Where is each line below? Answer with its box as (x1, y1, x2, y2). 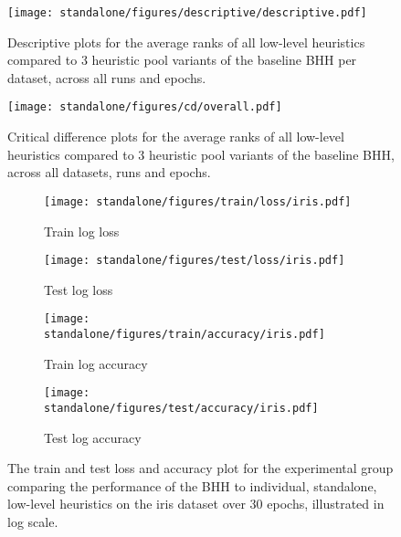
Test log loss (44, 279, 113, 299)
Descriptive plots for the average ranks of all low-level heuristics (7, 32, 365, 51)
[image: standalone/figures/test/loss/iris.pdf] (44, 254, 345, 268)
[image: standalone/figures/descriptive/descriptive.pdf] (7, 6, 367, 19)
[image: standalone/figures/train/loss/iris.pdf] (44, 195, 352, 208)
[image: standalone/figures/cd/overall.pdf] (7, 100, 282, 114)
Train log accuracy (44, 353, 148, 373)
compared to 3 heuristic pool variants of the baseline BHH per (7, 50, 357, 69)
